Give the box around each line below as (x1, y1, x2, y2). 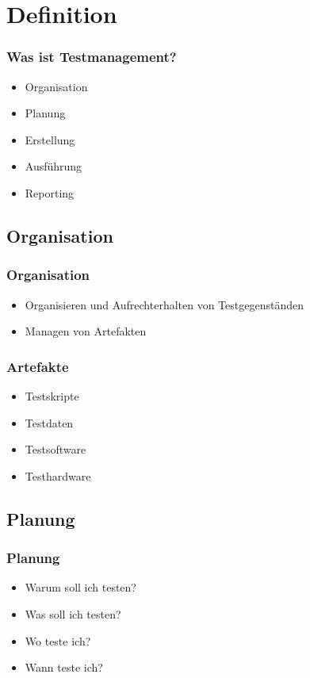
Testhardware (25, 467, 91, 484)
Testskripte (25, 387, 79, 404)
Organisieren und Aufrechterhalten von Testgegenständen (25, 296, 304, 312)
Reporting (25, 184, 75, 201)
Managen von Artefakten (25, 323, 147, 339)
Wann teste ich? (25, 659, 103, 676)
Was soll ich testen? (25, 605, 121, 622)
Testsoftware (25, 441, 86, 458)
